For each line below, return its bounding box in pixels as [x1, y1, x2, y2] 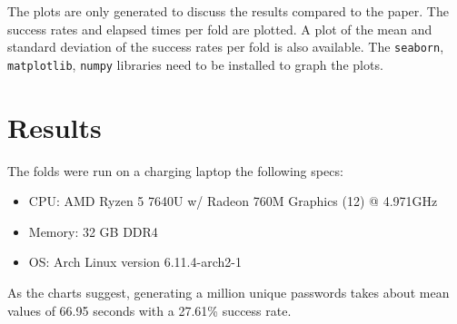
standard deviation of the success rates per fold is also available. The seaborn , [7, 37, 444, 56]
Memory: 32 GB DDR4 [28, 221, 158, 241]
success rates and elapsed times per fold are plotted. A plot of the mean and [7, 19, 432, 38]
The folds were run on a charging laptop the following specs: [7, 161, 343, 180]
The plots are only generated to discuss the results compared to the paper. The [7, 2, 449, 20]
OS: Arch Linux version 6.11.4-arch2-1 [28, 252, 242, 271]
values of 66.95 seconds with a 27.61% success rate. [7, 300, 292, 319]
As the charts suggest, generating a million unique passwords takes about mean [7, 283, 450, 301]
